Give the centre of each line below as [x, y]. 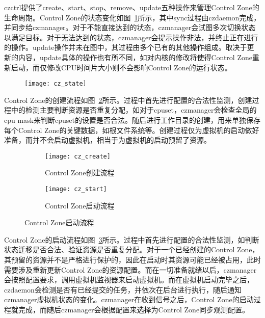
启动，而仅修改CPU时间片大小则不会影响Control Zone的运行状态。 [121, 67]
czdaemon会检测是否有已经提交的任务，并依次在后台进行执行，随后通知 [123, 289]
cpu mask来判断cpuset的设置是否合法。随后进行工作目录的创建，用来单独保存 [132, 120]
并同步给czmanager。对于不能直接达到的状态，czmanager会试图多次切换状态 [130, 27]
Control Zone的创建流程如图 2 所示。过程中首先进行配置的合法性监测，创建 [128, 100]
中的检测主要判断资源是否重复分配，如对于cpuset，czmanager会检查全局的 [134, 110]
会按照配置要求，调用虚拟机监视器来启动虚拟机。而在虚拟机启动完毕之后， [129, 280]
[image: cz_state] [56, 84]
